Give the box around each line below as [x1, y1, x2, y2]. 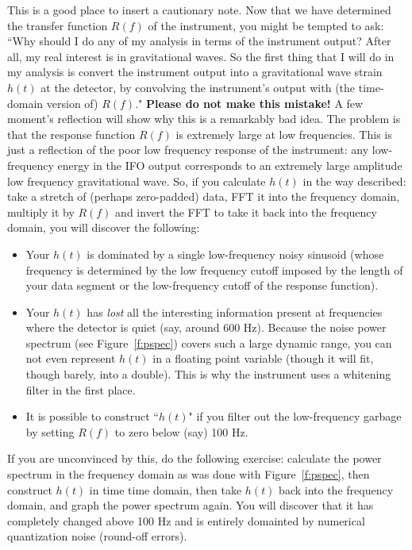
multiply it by [7, 203, 75, 220]
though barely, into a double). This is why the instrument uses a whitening [25, 366, 391, 383]
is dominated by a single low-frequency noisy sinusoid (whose [87, 245, 384, 262]
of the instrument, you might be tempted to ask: [148, 17, 384, 33]
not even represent [25, 350, 116, 367]
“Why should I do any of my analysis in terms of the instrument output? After [7, 33, 391, 49]
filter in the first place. [25, 381, 136, 398]
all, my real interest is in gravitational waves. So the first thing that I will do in [7, 48, 395, 64]
